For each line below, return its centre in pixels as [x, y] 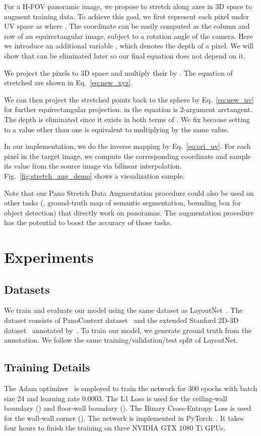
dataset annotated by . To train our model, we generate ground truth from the [128, 330]
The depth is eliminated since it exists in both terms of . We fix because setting [127, 119]
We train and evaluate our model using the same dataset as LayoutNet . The [123, 310]
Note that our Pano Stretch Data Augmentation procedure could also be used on [129, 193]
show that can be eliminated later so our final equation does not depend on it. [125, 55]
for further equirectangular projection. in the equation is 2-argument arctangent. [128, 109]
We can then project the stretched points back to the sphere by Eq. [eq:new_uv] [129, 99]
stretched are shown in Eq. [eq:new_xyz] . [69, 83]
